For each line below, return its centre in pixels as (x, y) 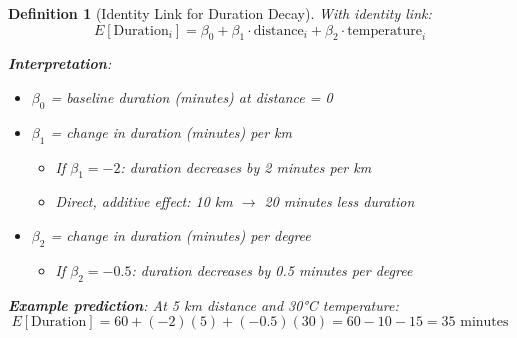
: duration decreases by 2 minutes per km (246, 166)
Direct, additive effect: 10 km (144, 201)
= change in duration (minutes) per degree (180, 234)
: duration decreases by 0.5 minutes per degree (272, 269)
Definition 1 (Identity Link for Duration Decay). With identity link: (220, 13)
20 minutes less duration (339, 201)
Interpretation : (60, 63)
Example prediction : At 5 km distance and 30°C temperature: (203, 304)
